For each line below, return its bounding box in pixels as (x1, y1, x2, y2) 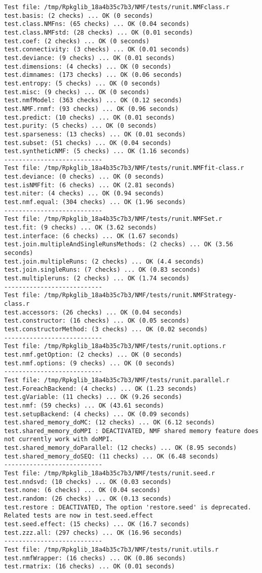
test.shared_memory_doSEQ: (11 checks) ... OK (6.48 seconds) (4, 452, 219, 460)
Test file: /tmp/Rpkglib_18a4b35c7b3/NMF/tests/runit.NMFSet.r (4, 215, 222, 223)
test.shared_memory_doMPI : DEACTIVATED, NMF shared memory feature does (4, 427, 259, 435)
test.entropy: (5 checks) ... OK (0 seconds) (4, 79, 160, 87)
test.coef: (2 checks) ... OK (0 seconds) (4, 37, 150, 45)
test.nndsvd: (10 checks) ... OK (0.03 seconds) (4, 478, 172, 485)
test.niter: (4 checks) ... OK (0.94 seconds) (4, 190, 164, 197)
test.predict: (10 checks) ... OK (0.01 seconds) (4, 113, 175, 121)
